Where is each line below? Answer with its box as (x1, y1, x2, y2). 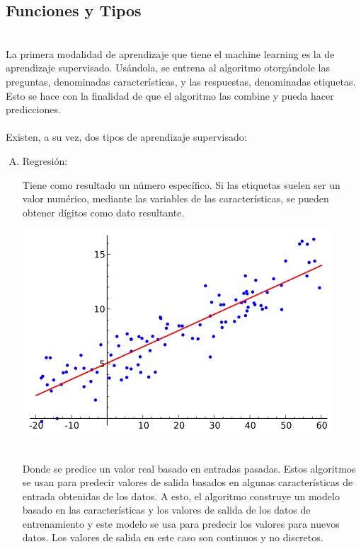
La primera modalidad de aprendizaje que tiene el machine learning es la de (6, 46, 335, 61)
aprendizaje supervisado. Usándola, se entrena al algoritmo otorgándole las (6, 60, 330, 75)
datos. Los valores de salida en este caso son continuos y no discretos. (22, 530, 323, 545)
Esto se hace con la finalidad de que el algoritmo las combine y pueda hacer (6, 88, 334, 103)
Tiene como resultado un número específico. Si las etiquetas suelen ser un (22, 177, 340, 192)
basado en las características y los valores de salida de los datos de (22, 502, 311, 517)
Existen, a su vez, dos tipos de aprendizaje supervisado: (6, 129, 247, 144)
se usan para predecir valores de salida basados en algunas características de (22, 475, 353, 490)
